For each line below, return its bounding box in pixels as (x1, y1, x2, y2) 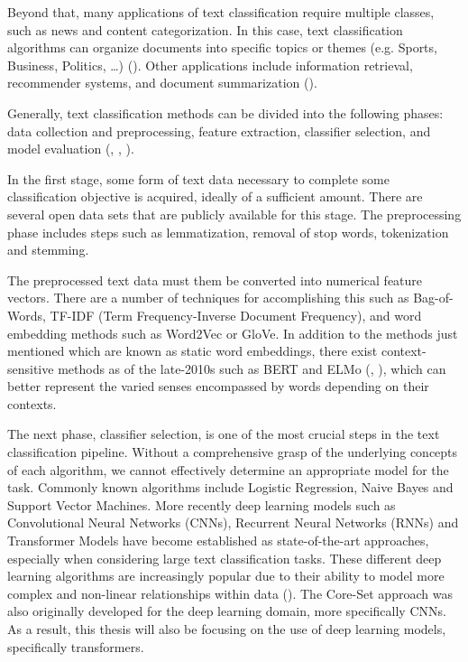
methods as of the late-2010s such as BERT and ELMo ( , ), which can (58, 359, 446, 378)
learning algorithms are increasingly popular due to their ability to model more (7, 566, 445, 585)
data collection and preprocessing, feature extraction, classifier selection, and (7, 121, 431, 140)
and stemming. (7, 240, 89, 259)
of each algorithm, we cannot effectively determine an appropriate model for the (7, 460, 449, 479)
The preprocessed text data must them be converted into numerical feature (7, 270, 423, 289)
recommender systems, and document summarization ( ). (7, 73, 317, 92)
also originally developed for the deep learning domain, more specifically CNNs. (7, 601, 446, 620)
